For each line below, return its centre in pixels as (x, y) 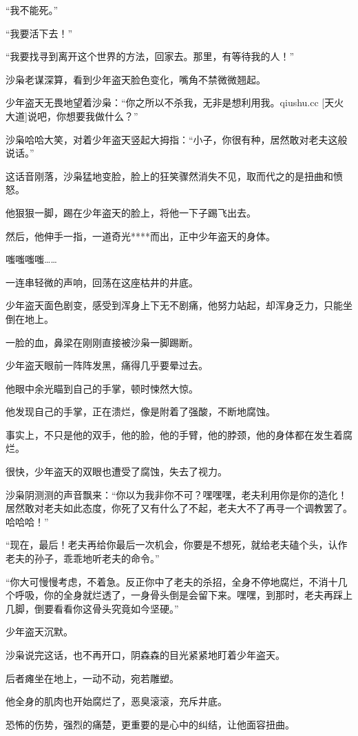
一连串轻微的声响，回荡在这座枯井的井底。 (102, 282)
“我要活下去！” (39, 33)
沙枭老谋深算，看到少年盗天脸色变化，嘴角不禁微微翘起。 (136, 79)
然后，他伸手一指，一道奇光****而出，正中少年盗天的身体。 (140, 236)
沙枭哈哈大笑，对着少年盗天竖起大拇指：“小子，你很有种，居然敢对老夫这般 (177, 139)
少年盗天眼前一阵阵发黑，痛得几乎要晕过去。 (107, 365)
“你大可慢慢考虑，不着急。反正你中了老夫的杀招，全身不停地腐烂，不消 (167, 581)
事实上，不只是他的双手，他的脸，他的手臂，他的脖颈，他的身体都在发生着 (174, 434)
